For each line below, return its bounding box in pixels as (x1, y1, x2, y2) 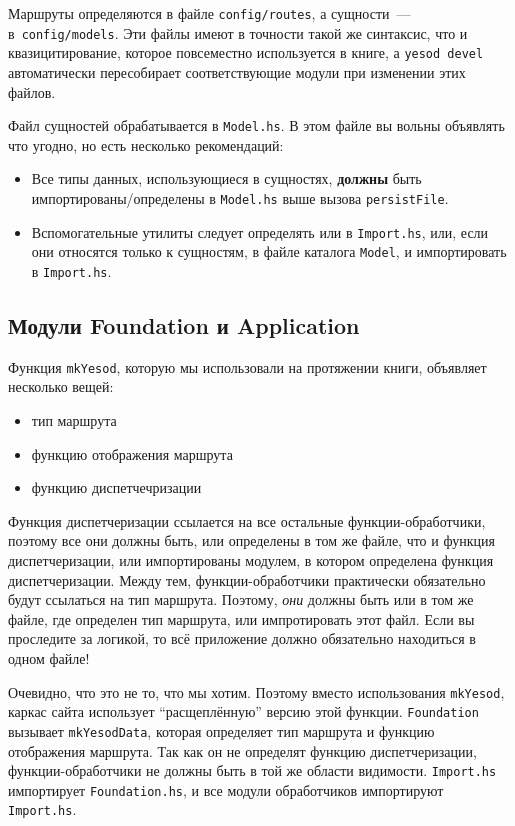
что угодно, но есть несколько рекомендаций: (8, 134, 284, 155)
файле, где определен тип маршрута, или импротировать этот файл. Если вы (8, 608, 475, 629)
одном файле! (8, 648, 90, 669)
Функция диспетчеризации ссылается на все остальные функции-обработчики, (8, 510, 486, 531)
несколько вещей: (8, 376, 114, 397)
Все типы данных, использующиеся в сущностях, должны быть (31, 168, 422, 189)
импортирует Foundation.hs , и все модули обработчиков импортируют (8, 779, 444, 800)
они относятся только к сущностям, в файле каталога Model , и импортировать (31, 241, 507, 262)
